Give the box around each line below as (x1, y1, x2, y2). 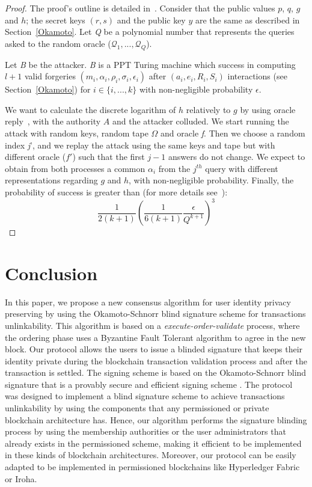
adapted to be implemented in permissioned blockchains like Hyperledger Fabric (5, 461, 300, 473)
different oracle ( (5, 150, 66, 163)
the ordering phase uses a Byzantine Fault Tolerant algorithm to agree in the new (5, 331, 306, 343)
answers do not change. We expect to (168, 150, 305, 163)
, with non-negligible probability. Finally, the (129, 174, 294, 186)
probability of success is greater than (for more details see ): (5, 185, 228, 198)
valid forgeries (24, 70, 76, 82)
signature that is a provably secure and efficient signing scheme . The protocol (5, 378, 293, 390)
